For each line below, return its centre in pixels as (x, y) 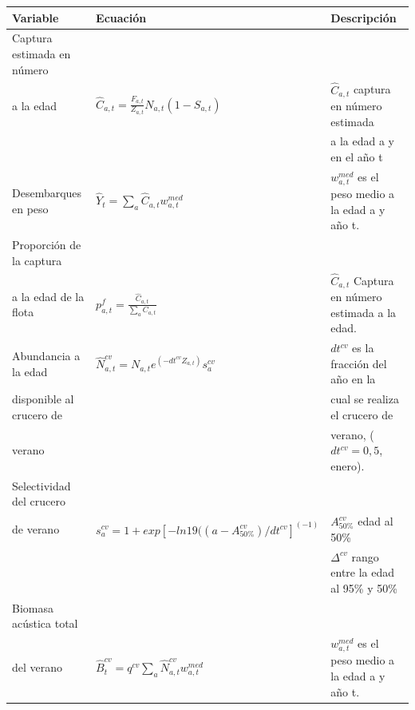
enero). (348, 465)
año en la (353, 379)
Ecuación (121, 17)
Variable (36, 17)
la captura (37, 260)
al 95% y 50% (364, 587)
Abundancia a (46, 356)
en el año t (357, 157)
